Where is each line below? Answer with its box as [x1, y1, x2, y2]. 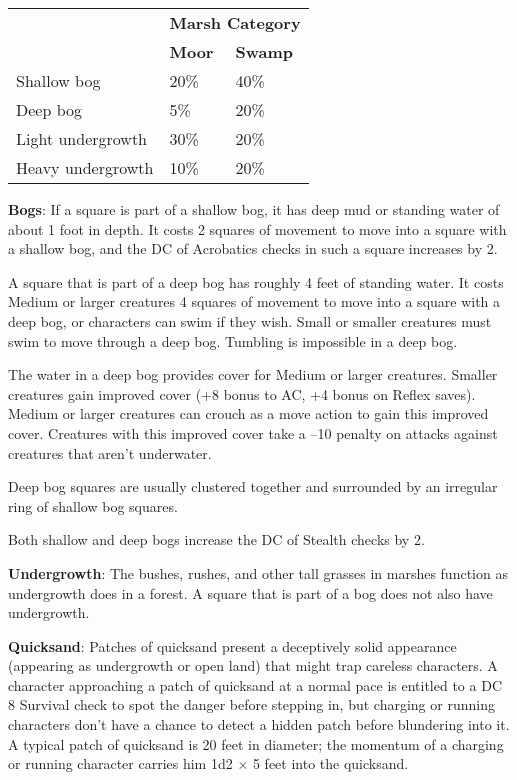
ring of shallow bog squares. [8, 495, 178, 516]
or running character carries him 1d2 [8, 753, 233, 774]
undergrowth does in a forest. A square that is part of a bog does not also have [8, 582, 493, 603]
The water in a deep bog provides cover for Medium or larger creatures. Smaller [8, 364, 498, 385]
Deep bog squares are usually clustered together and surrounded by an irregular [8, 476, 498, 497]
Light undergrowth [16, 127, 148, 150]
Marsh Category [169, 11, 301, 34]
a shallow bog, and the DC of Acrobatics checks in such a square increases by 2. [8, 238, 498, 259]
